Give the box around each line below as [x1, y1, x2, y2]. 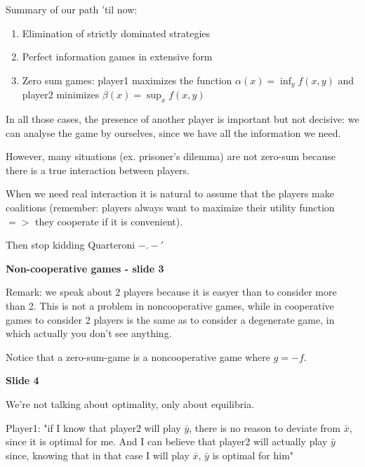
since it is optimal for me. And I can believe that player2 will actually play [6, 434, 328, 449]
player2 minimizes [22, 87, 100, 102]
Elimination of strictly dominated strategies [22, 25, 211, 40]
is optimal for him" [212, 447, 294, 462]
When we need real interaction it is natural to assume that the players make [6, 186, 334, 201]
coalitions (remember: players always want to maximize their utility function [6, 200, 335, 214]
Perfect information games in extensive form [22, 49, 213, 64]
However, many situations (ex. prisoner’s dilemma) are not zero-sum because [6, 149, 336, 164]
